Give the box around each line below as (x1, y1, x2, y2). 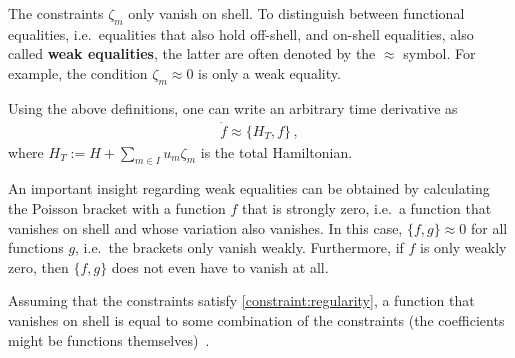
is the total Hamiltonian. (200, 141, 353, 162)
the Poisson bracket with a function (8, 198, 226, 219)
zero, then (8, 256, 69, 277)
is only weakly (420, 237, 507, 258)
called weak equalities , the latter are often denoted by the (8, 43, 376, 64)
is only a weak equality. (198, 62, 341, 83)
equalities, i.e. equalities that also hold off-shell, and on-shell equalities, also (8, 23, 474, 44)
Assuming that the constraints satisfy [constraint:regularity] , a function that (8, 290, 475, 311)
